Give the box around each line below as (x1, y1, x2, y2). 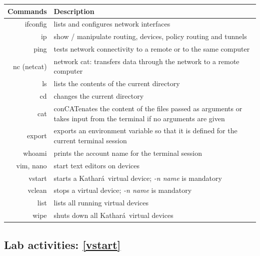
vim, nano (16, 160, 47, 170)
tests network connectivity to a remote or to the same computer (53, 44, 250, 54)
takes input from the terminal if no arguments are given (53, 113, 225, 123)
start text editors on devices (53, 160, 139, 170)
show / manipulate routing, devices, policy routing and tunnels (53, 31, 247, 42)
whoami (23, 147, 47, 158)
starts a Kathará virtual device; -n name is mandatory (53, 172, 222, 183)
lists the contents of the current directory (53, 78, 180, 89)
